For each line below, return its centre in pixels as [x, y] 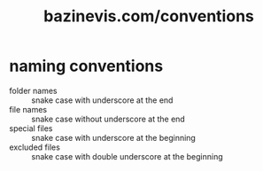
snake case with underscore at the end [102, 100]
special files [31, 128]
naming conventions [86, 66]
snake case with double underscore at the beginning [127, 156]
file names [28, 109]
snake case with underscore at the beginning [114, 137]
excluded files [35, 147]
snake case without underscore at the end [108, 119]
